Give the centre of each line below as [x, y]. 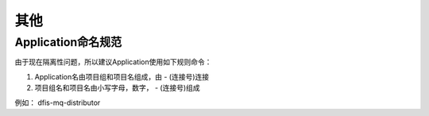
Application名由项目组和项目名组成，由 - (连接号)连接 [122, 76]
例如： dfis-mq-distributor [58, 102]
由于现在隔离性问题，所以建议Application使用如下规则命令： [113, 62]
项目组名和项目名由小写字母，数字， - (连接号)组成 [117, 88]
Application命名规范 [68, 42]
